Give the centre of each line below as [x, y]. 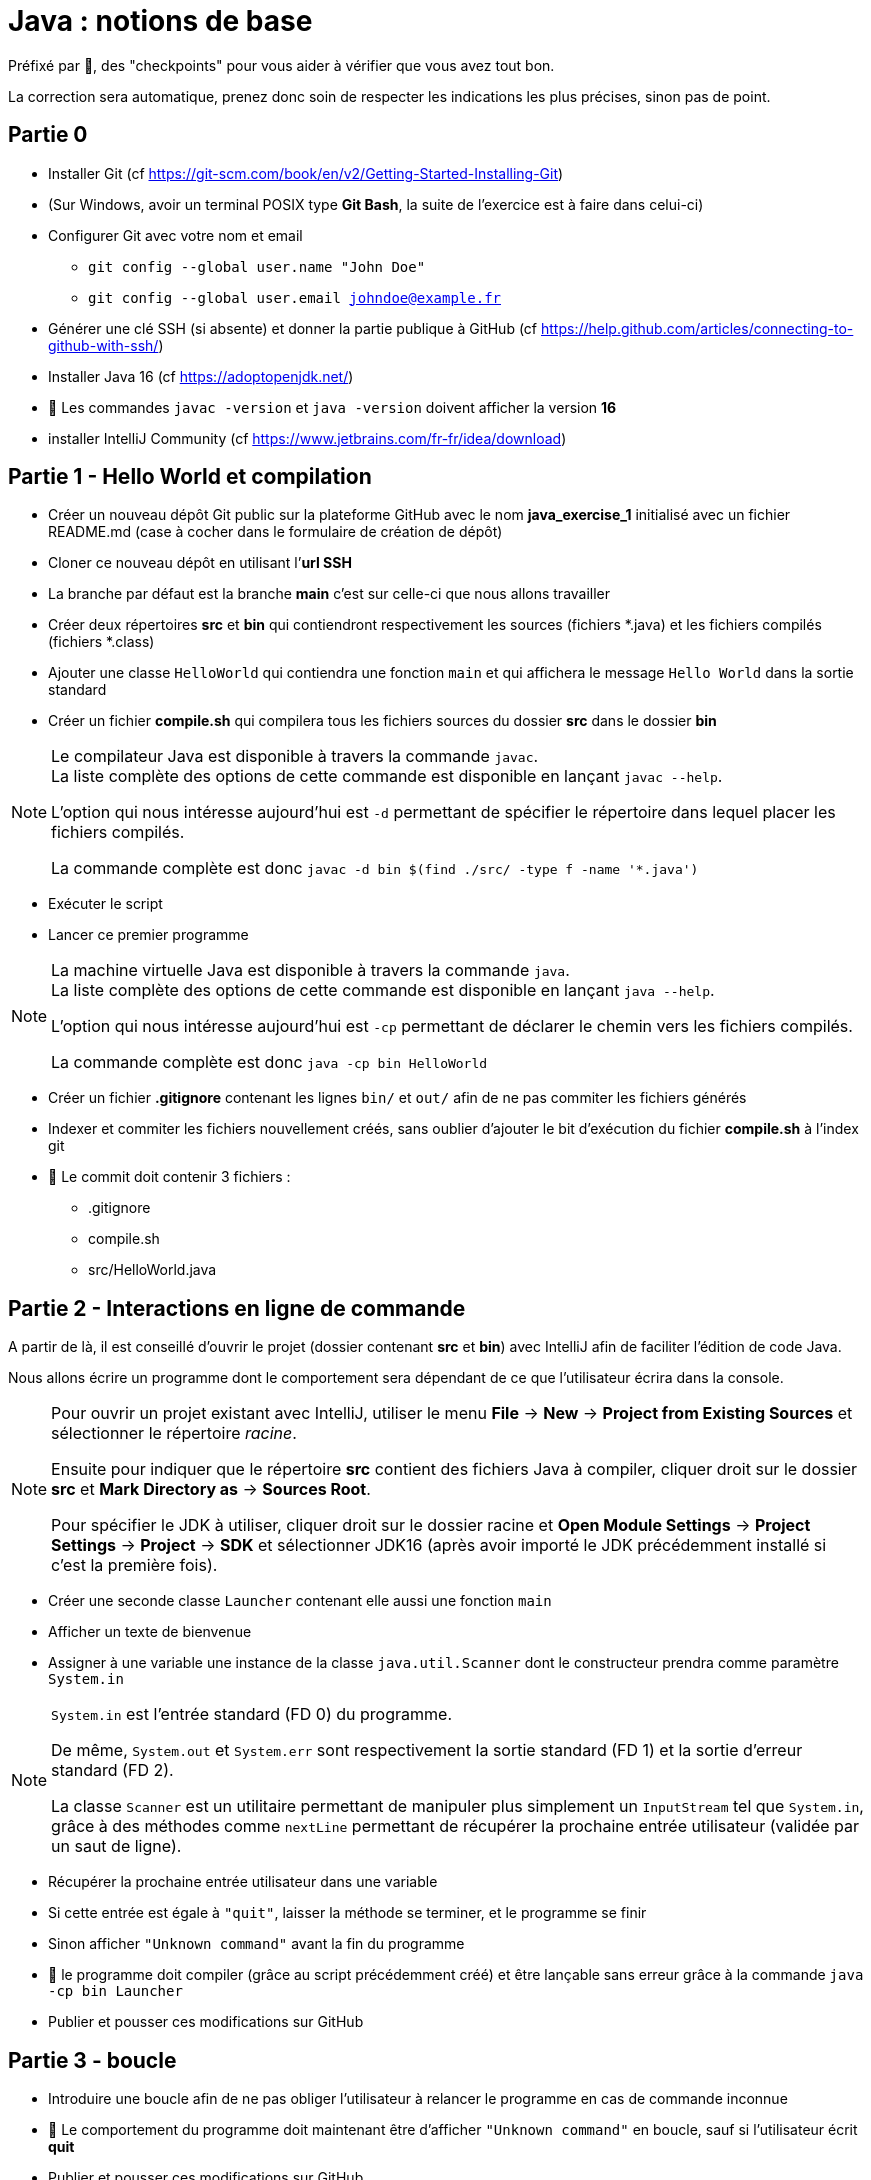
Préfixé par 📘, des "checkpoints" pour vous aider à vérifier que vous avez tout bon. [281, 65]
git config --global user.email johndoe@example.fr [295, 297]
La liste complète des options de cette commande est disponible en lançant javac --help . [387, 776]
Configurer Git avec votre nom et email [175, 235]
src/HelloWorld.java [152, 1270]
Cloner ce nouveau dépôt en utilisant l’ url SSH [200, 563]
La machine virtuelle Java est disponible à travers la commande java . [310, 970]
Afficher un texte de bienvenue [150, 1632]
